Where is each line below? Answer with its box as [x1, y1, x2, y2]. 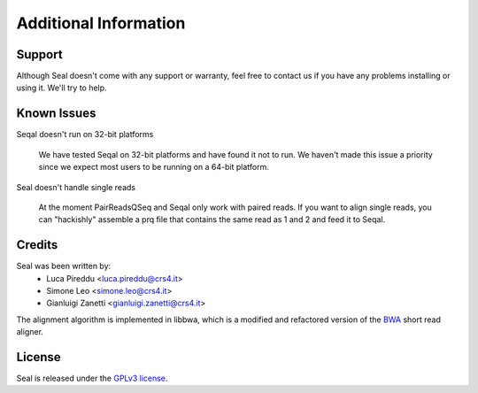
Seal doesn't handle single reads [16, 181, 136, 192]
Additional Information [16, 13, 186, 33]
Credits [16, 237, 58, 252]
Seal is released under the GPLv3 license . [16, 373, 168, 384]
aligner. [16, 327, 44, 337]
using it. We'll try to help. [16, 82, 107, 93]
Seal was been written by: [16, 261, 112, 272]
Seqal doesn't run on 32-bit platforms [16, 129, 154, 140]
